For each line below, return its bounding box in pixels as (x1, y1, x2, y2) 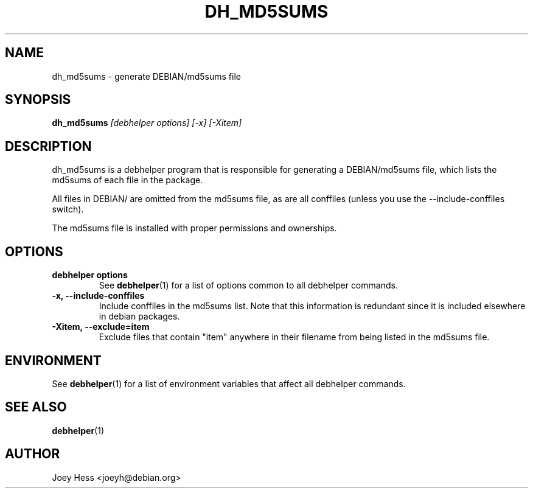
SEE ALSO (5, 399, 67, 415)
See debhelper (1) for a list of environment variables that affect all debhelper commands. (52, 378, 406, 389)
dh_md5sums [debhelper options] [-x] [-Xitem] (52, 117, 242, 128)
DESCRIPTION (5, 138, 92, 154)
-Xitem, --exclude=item (52, 321, 150, 332)
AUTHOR (5, 446, 60, 462)
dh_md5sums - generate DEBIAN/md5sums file (52, 71, 241, 82)
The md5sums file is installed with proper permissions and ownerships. (52, 223, 337, 234)
